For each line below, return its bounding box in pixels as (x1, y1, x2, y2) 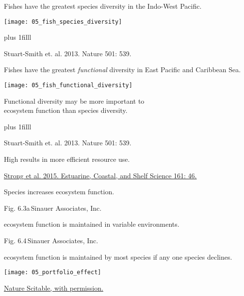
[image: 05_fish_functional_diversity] (4, 82, 132, 89)
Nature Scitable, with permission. (4, 282, 103, 293)
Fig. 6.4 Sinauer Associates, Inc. (4, 235, 98, 246)
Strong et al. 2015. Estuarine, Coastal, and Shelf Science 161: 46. (4, 170, 197, 180)
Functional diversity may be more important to (4, 95, 145, 106)
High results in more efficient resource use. (4, 154, 130, 164)
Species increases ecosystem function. (4, 187, 114, 197)
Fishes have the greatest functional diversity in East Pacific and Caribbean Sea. (4, 64, 241, 75)
